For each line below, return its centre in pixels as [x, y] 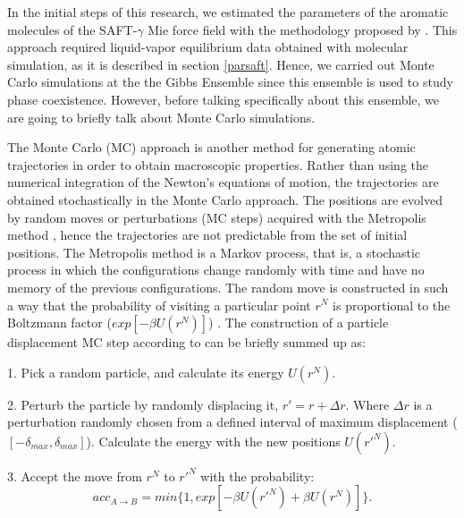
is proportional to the [392, 305]
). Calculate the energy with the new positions [213, 441]
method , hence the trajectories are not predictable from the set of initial [207, 235]
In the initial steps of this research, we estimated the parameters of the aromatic [228, 12]
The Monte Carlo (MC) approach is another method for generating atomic [211, 147]
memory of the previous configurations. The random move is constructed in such [228, 287]
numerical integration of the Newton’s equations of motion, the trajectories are [223, 182]
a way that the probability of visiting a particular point [159, 305]
